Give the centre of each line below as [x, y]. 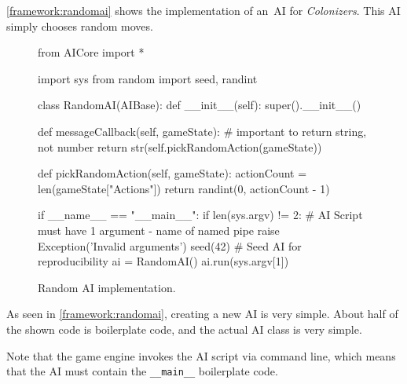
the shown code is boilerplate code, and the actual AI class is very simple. [184, 329]
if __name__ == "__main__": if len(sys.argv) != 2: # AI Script [200, 215]
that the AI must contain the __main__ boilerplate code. [142, 371]
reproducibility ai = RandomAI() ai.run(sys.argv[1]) [163, 261]
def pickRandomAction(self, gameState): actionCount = [172, 173]
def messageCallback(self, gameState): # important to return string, [202, 131]
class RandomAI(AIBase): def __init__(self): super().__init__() [200, 105]
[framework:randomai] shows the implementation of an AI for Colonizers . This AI [203, 10]
